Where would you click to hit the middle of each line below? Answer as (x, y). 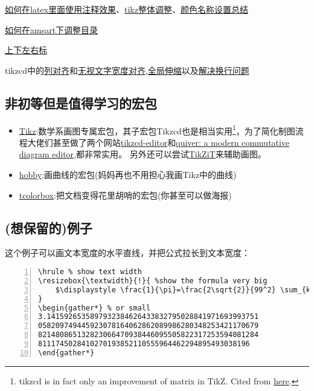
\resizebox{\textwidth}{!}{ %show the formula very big (153, 281)
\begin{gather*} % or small (95, 308)
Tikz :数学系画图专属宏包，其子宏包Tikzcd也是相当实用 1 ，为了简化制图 (157, 130)
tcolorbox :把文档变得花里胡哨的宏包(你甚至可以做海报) (125, 195)
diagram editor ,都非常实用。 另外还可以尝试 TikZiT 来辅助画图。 (143, 154)
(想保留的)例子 (49, 227)
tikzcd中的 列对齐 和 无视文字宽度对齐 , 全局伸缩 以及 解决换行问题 (127, 70)
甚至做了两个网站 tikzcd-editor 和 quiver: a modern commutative (171, 142)
